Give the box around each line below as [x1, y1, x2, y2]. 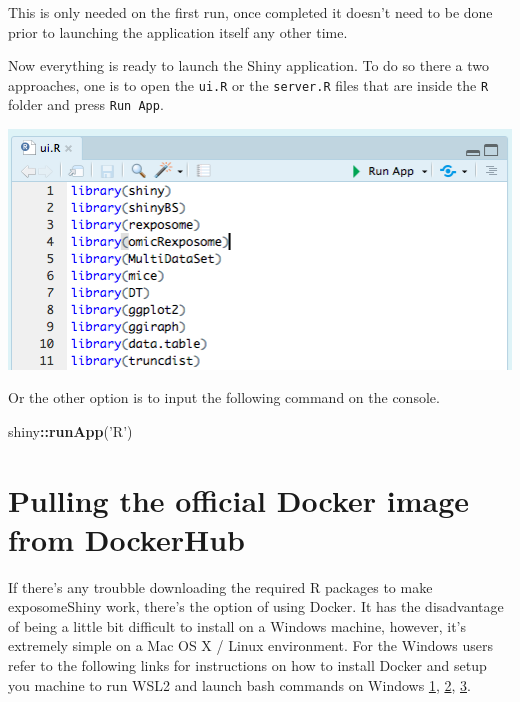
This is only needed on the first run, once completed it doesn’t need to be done [8, 2, 493, 22]
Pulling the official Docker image [8, 479, 469, 520]
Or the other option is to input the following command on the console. [8, 387, 440, 408]
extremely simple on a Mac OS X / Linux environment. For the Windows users [8, 635, 494, 656]
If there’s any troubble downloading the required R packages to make [8, 576, 433, 597]
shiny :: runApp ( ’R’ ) [8, 420, 133, 441]
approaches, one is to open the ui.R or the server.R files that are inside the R [8, 74, 489, 95]
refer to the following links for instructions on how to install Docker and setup [8, 655, 487, 676]
